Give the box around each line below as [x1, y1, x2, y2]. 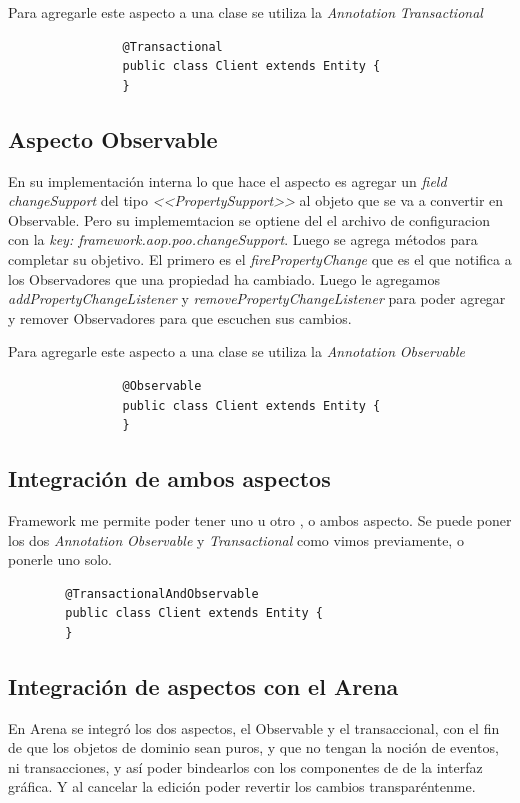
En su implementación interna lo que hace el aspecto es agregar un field [8, 170, 447, 191]
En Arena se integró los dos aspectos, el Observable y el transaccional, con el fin [8, 717, 500, 738]
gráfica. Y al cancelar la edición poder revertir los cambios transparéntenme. [8, 776, 476, 797]
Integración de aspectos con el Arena [8, 670, 399, 701]
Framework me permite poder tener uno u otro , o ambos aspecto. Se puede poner [8, 509, 512, 530]
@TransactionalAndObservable [65, 586, 259, 601]
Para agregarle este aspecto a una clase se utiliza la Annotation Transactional [8, 2, 483, 22]
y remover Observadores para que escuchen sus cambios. [8, 307, 352, 328]
